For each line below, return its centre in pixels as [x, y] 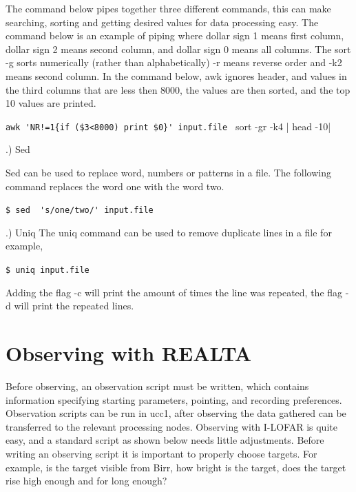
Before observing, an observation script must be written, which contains [157, 386]
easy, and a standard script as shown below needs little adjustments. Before [165, 440]
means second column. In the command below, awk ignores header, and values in [176, 75]
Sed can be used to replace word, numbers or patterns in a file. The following [168, 172]
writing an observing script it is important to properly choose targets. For [161, 453]
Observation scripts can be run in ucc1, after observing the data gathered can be [176, 413]
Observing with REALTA [129, 353]
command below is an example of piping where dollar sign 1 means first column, [175, 35]
